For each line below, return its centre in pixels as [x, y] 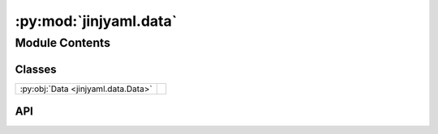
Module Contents [63, 43]
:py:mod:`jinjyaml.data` [96, 21]
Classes [36, 69]
